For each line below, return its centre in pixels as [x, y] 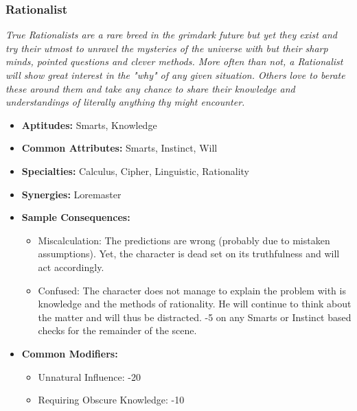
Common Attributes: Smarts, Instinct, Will [119, 148]
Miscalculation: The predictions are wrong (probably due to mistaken [184, 240]
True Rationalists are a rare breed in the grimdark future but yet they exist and [171, 35]
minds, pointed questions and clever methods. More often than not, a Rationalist [174, 61]
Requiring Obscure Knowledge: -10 [111, 400]
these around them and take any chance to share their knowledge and [150, 88]
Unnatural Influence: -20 [89, 376]
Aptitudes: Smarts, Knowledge [89, 125]
